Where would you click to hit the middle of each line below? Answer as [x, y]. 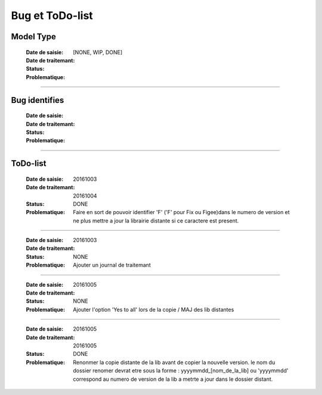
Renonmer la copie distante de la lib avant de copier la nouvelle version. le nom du [174, 362]
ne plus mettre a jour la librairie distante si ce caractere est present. [156, 221]
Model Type [33, 37]
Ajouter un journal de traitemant [112, 265]
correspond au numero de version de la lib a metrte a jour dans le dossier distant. [173, 379]
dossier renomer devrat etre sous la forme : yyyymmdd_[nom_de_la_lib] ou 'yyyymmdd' [181, 371]
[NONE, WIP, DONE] [98, 52]
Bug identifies [38, 100]
